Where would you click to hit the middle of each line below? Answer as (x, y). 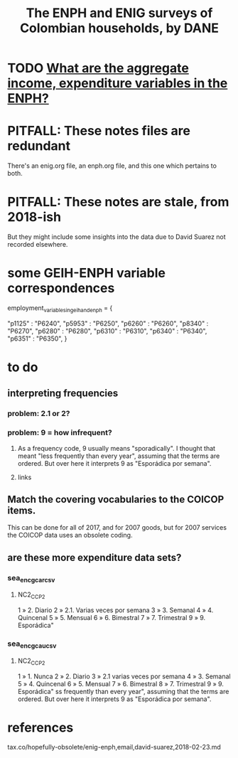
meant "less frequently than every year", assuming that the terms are (119, 456)
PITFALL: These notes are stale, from (118, 202)
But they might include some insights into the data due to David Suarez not (117, 237)
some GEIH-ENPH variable (86, 273)
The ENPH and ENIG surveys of (119, 13)
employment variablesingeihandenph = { (60, 309)
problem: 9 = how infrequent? (60, 433)
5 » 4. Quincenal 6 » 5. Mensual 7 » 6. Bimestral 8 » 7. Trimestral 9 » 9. (120, 683)
